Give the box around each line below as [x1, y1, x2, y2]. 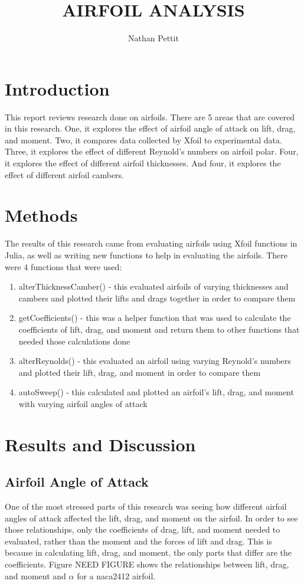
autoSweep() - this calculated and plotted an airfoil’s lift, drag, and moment [18, 386, 294, 398]
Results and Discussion [5, 432, 196, 456]
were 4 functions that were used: [5, 260, 122, 273]
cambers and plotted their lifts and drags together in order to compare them [18, 291, 296, 304]
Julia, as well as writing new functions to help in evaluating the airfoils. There [5, 248, 287, 261]
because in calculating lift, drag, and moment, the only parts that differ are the [5, 546, 292, 559]
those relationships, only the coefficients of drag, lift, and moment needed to [5, 523, 280, 536]
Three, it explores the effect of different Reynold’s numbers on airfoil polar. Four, [5, 145, 299, 158]
